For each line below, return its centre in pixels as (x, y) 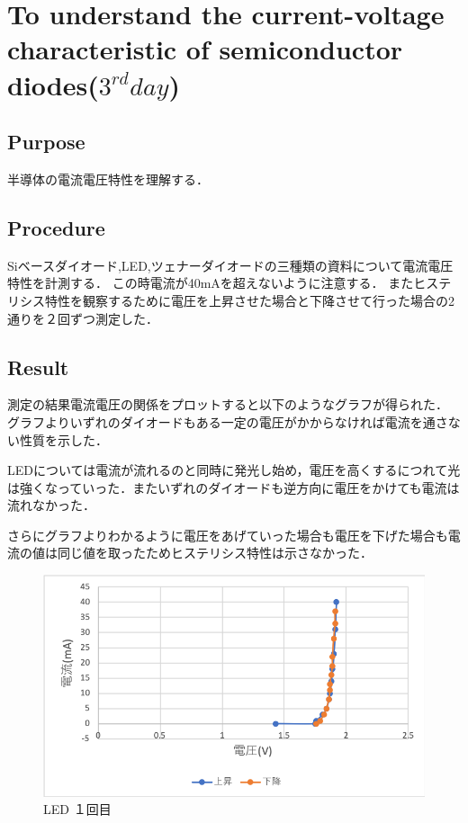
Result (38, 367)
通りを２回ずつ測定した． (83, 318)
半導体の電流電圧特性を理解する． (108, 179)
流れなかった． (51, 505)
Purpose (46, 142)
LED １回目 (77, 809)
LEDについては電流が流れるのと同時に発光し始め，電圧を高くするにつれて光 (234, 470)
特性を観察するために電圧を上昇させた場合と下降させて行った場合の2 (249, 300)
